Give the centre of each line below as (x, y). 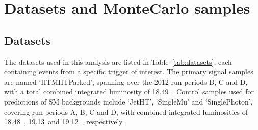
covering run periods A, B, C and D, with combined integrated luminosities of (126, 111)
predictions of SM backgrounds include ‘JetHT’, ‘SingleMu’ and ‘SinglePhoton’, (128, 101)
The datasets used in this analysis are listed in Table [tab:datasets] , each (118, 61)
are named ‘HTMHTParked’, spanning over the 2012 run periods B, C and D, (126, 81)
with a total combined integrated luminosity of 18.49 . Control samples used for (129, 92)
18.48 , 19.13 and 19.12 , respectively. (64, 122)
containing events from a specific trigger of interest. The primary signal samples (129, 72)
